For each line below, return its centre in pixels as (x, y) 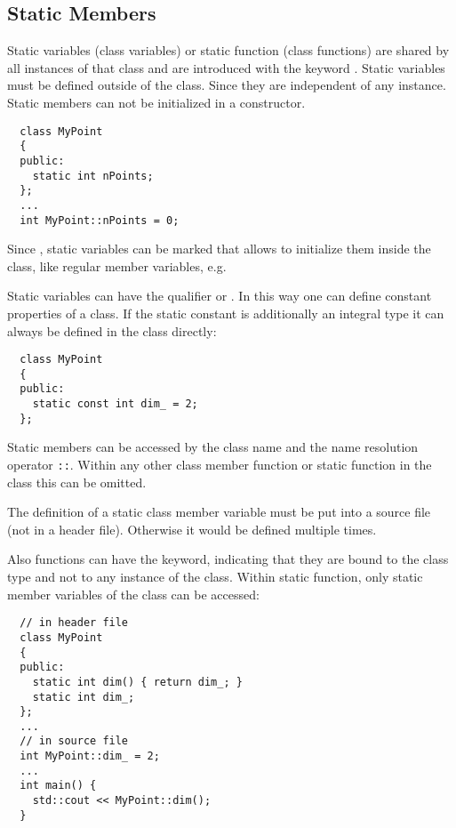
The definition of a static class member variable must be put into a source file (219, 512)
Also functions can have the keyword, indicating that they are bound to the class (228, 559)
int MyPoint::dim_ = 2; (90, 756)
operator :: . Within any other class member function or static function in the (220, 465)
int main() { (58, 786)
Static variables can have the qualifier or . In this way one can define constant (220, 296)
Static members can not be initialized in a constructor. (156, 102)
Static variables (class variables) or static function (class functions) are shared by (228, 50)
